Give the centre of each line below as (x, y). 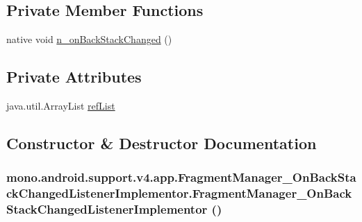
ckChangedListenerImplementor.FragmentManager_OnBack (179, 193)
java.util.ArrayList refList (61, 105)
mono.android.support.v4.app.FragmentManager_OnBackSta (181, 177)
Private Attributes (74, 77)
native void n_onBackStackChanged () (89, 39)
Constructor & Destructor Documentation (162, 143)
